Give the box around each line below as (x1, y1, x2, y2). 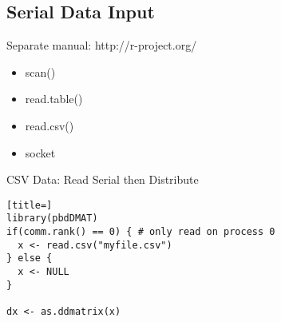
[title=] (6, 199, 53, 211)
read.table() (25, 90, 83, 107)
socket (25, 144, 56, 161)
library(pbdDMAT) (6, 213, 98, 225)
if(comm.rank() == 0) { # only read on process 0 (6, 226, 275, 238)
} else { (6, 252, 53, 264)
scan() (25, 63, 56, 80)
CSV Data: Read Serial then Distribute (6, 171, 199, 188)
